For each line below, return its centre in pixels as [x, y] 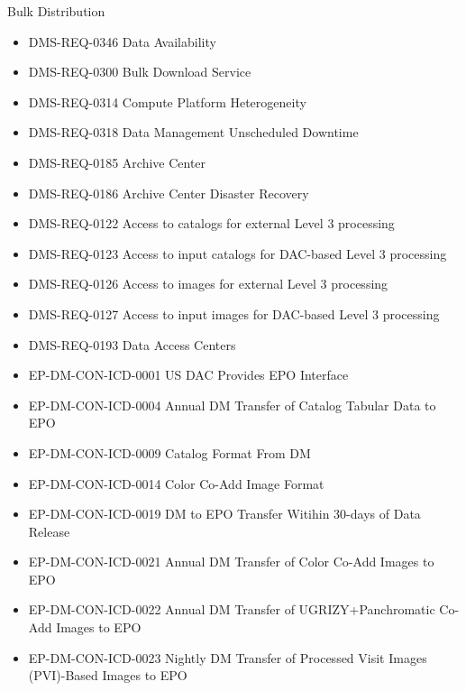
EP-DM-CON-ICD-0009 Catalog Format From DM [169, 452]
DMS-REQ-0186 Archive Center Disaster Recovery [169, 193]
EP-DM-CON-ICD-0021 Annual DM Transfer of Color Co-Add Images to [231, 562]
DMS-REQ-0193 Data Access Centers [132, 344]
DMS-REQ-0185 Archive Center [117, 162]
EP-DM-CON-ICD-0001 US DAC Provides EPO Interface [188, 375]
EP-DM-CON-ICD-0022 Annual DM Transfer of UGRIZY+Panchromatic [232, 609]
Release [49, 531]
